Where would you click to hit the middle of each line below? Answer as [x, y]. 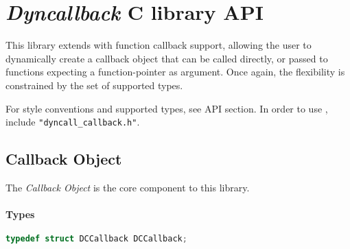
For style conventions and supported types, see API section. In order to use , [167, 108]
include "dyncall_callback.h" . [73, 122]
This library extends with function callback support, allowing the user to [159, 45]
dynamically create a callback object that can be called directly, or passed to [167, 58]
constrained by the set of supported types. [94, 85]
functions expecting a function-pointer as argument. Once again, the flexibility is [175, 72]
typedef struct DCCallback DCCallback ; [96, 239]
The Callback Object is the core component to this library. [128, 187]
